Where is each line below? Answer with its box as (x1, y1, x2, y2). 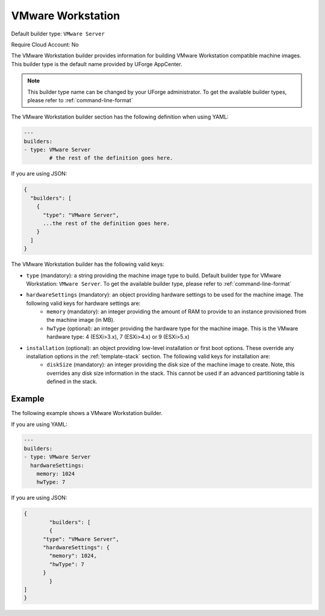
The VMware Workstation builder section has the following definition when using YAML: (11, 113, 229, 120)
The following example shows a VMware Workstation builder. (11, 410, 162, 417)
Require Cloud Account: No (11, 41, 79, 48)
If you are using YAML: (11, 420, 67, 428)
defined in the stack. (46, 378, 97, 385)
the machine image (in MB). (46, 316, 115, 324)
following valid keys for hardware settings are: (26, 300, 141, 307)
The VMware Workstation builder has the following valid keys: (11, 260, 165, 268)
